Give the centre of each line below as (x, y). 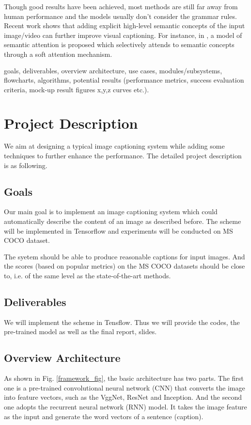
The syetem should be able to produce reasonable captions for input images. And (125, 256)
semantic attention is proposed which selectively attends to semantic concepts (119, 44)
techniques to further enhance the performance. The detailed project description (123, 156)
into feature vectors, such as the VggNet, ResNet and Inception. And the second (123, 397)
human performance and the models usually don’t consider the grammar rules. (120, 16)
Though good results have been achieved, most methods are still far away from (121, 6)
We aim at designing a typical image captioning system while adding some (114, 146)
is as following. (26, 165)
